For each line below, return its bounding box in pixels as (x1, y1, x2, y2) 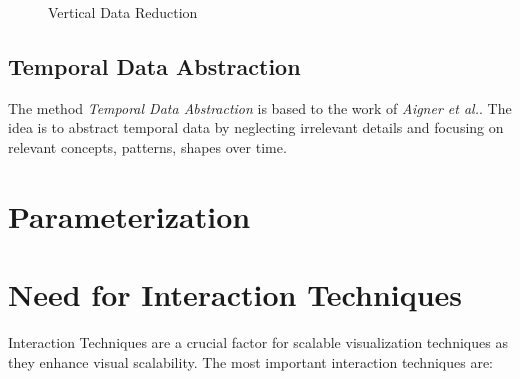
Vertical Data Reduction (48, 2, 198, 22)
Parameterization (8, 195, 251, 236)
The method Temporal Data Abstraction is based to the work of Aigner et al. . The (8, 97, 512, 118)
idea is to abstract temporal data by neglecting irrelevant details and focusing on (8, 117, 504, 138)
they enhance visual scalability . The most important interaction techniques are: (8, 351, 493, 372)
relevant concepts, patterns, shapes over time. (8, 136, 287, 157)
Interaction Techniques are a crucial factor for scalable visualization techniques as (8, 332, 508, 353)
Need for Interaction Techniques (8, 274, 463, 315)
